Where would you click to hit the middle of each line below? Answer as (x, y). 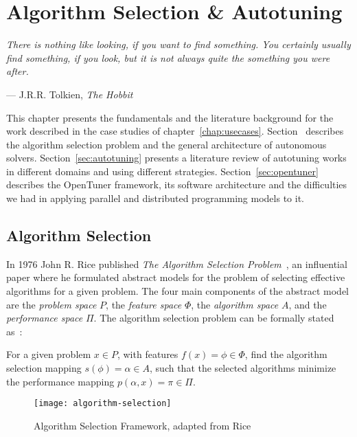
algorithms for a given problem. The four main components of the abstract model (177, 291)
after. (18, 71)
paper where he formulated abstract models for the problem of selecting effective (176, 277)
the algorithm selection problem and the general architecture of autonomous (166, 144)
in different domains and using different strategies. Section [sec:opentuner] (162, 171)
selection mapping (44, 368)
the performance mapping (60, 381)
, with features (148, 354)
